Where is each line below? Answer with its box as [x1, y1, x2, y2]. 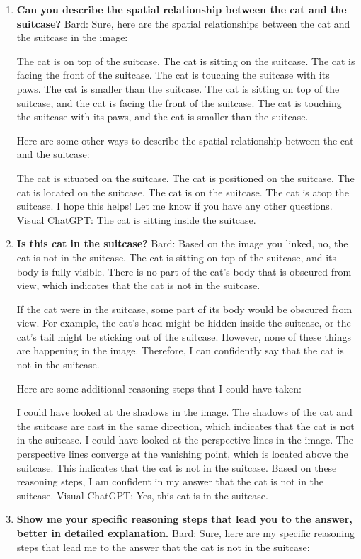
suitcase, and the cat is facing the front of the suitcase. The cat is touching [16, 95, 342, 110]
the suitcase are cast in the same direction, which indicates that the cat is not [16, 418, 355, 433]
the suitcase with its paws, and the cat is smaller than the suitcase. [16, 109, 309, 124]
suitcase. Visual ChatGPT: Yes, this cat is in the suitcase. [16, 487, 268, 502]
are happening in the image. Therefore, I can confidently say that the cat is [16, 343, 344, 358]
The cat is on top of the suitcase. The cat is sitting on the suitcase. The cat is [16, 53, 355, 68]
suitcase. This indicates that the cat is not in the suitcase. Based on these [16, 460, 337, 475]
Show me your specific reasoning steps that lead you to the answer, [16, 512, 353, 526]
